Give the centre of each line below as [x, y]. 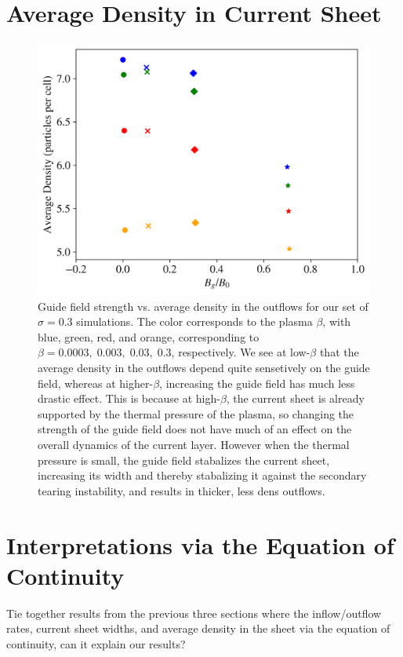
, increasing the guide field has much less [257, 383]
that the [339, 352]
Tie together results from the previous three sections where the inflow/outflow [194, 613]
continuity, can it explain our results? [96, 643]
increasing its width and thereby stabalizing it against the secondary [202, 475]
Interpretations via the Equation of [200, 544]
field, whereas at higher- [96, 383]
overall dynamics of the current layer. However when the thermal [194, 444]
